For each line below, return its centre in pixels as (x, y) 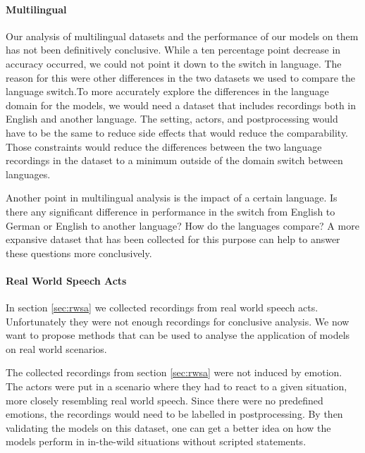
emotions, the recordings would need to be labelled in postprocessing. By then (174, 414)
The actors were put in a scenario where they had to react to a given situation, (177, 386)
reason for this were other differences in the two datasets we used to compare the (181, 77)
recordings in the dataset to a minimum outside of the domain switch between (174, 160)
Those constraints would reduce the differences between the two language (164, 146)
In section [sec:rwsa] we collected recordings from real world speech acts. (162, 308)
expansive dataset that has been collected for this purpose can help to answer (173, 239)
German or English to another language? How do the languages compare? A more (182, 225)
